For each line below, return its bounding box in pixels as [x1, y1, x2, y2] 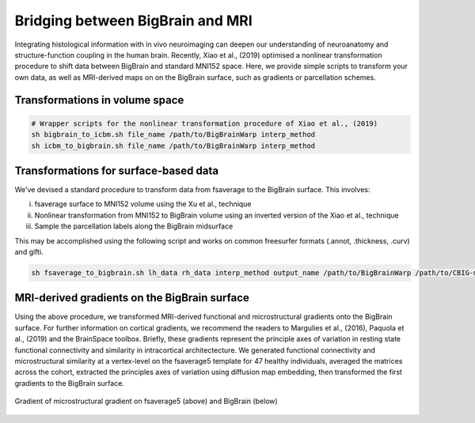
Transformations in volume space [14, 93, 184, 107]
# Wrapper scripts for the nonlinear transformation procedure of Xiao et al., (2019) [31, 119, 378, 128]
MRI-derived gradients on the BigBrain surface [14, 291, 249, 304]
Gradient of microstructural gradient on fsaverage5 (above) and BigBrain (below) [14, 396, 278, 406]
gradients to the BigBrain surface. [14, 378, 124, 387]
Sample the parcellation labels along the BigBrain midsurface [34, 221, 234, 231]
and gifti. [14, 247, 44, 256]
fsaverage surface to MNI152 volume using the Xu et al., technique [34, 199, 252, 209]
